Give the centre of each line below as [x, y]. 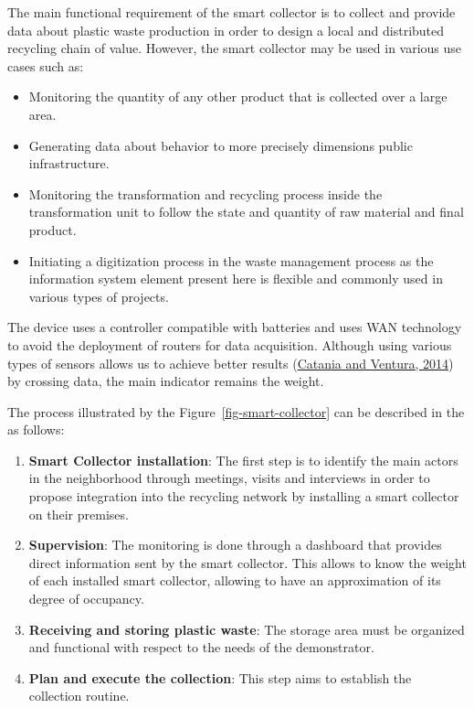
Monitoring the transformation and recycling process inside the [205, 193]
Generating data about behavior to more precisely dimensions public [221, 145]
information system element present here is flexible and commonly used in [236, 279]
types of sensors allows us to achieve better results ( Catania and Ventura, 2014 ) [231, 363]
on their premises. [79, 514]
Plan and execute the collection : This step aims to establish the [220, 677]
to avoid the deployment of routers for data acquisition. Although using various [230, 344]
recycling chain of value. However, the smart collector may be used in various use [235, 48]
